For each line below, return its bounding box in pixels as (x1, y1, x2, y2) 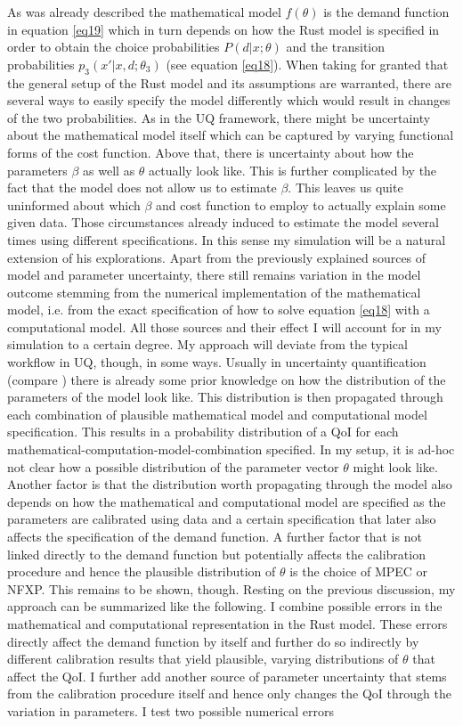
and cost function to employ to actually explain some (156, 195, 446, 214)
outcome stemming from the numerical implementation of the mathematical (7, 282, 421, 301)
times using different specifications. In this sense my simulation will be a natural (7, 230, 446, 249)
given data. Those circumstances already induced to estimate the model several (7, 213, 440, 232)
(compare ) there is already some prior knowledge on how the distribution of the (7, 370, 446, 388)
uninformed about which (7, 195, 141, 214)
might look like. (353, 457, 438, 476)
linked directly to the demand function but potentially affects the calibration (7, 544, 426, 563)
